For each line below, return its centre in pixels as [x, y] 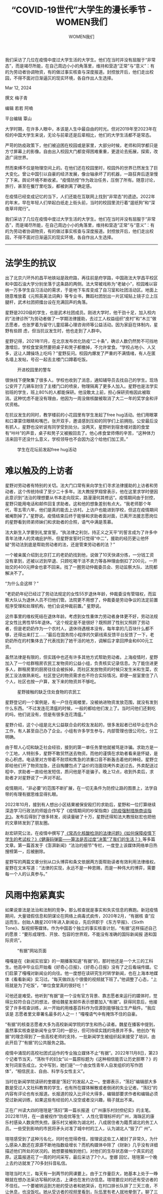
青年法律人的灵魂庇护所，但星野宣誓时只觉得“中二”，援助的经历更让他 [75, 538]
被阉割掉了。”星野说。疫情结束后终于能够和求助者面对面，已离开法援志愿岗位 [81, 516]
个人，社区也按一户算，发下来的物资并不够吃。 [52, 681]
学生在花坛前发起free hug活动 [47, 449]
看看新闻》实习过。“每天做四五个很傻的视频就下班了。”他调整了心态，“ [83, 979]
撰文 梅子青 [16, 97]
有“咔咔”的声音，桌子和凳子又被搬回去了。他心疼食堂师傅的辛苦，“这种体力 [80, 433]
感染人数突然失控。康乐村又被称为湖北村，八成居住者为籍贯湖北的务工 [83, 1122]
